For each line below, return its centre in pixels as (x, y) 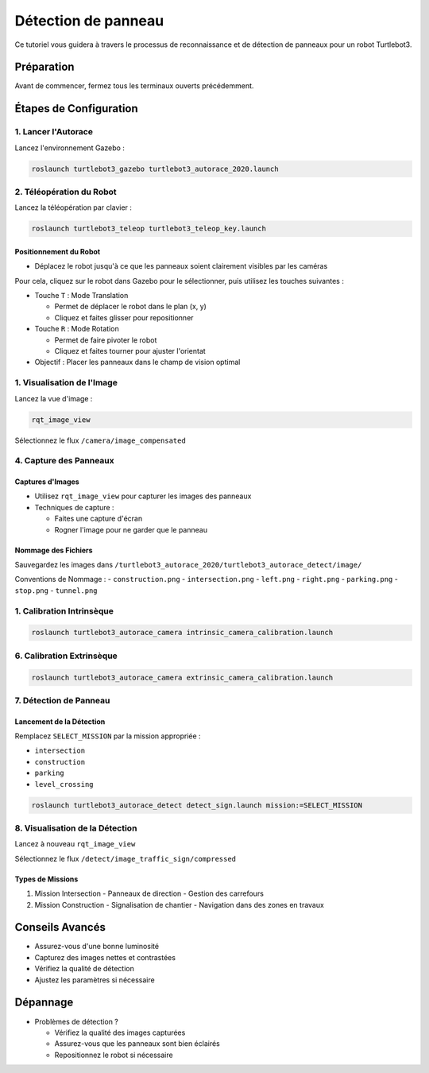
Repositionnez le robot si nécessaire (114, 1055)
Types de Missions (46, 879)
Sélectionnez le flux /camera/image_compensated (100, 440)
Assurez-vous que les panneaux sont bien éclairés (137, 1044)
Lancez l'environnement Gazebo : (70, 148)
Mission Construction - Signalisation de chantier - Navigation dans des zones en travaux (180, 904)
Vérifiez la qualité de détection (84, 969)
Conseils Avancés (60, 927)
